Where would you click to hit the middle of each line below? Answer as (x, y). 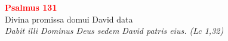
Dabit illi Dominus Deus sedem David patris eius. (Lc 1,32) (114, 31)
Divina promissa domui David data (69, 19)
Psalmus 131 (31, 7)
